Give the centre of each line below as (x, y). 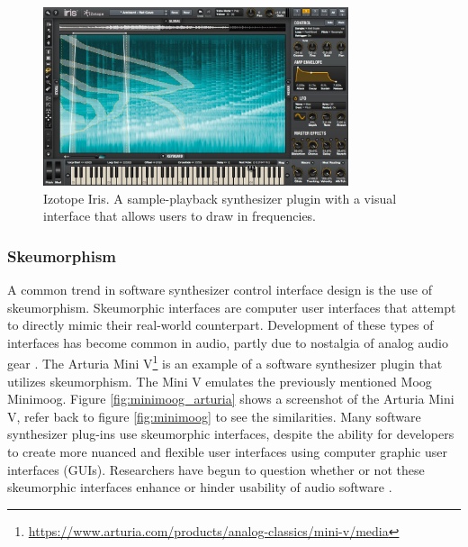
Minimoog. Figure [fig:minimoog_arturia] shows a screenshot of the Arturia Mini (231, 399)
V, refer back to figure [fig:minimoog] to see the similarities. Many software (214, 416)
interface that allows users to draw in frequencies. (180, 216)
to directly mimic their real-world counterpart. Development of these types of (220, 325)
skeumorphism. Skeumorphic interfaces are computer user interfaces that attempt (232, 307)
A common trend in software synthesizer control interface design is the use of (220, 290)
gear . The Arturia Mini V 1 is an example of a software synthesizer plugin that (225, 362)
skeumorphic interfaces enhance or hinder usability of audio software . (200, 487)
